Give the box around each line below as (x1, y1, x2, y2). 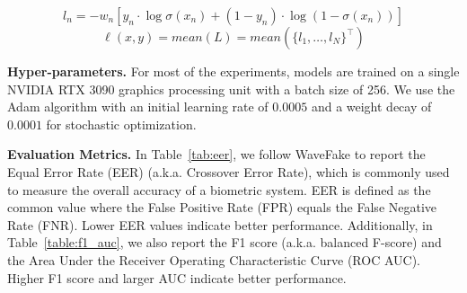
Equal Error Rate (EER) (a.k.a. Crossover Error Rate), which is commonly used (7, 162, 450, 181)
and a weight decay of (311, 97, 432, 116)
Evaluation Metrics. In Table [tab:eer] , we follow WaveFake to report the (7, 145, 426, 164)
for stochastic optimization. (46, 114, 197, 133)
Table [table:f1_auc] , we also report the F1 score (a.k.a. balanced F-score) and (7, 233, 442, 252)
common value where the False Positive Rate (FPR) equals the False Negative (7, 198, 437, 217)
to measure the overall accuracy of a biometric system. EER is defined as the (7, 180, 431, 199)
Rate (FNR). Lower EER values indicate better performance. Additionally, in (7, 215, 433, 234)
